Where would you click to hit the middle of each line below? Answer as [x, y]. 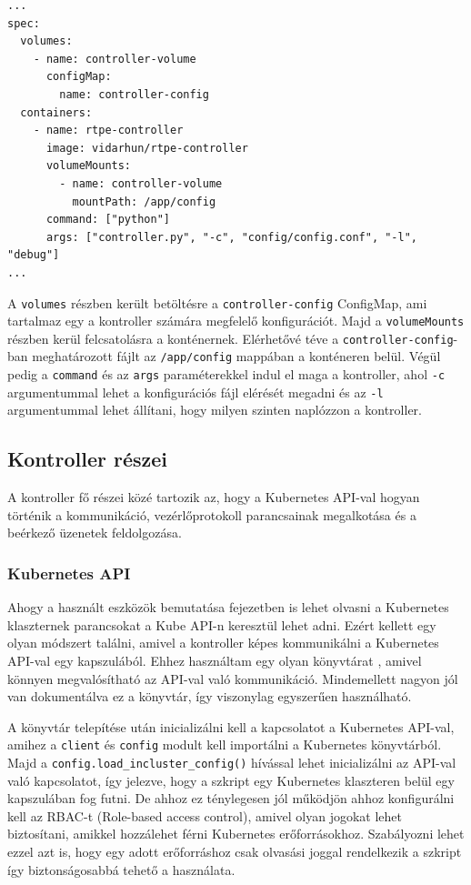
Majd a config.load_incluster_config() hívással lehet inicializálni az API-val [232, 763]
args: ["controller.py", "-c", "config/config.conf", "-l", [232, 237]
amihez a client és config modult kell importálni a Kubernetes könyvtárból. [225, 744]
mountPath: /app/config [144, 201]
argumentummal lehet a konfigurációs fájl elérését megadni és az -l [195, 392]
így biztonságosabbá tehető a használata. [121, 869]
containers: [56, 112]
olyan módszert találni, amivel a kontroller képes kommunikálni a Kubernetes [223, 643]
